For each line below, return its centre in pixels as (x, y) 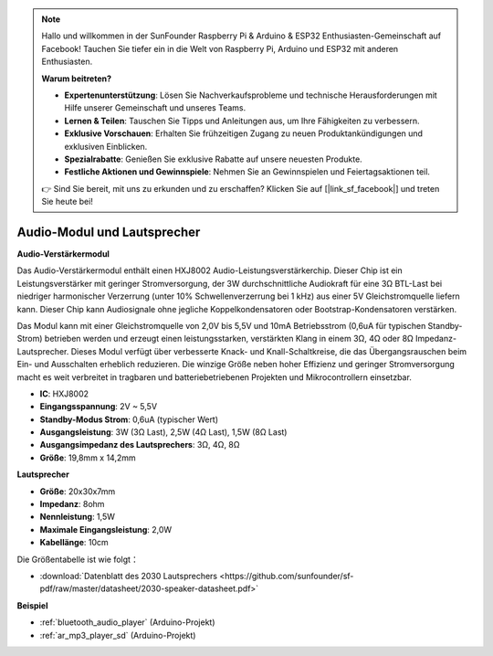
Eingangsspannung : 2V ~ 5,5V (99, 407)
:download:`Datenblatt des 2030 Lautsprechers (129, 576)
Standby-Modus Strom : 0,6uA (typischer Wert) (129, 419)
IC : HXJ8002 (64, 394)
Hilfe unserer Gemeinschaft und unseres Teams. (155, 108)
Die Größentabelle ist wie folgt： (78, 559)
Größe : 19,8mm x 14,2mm (88, 458)
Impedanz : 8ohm (72, 504)
